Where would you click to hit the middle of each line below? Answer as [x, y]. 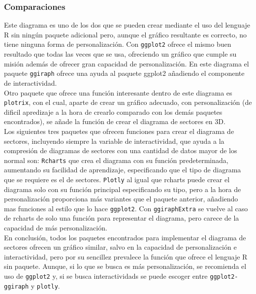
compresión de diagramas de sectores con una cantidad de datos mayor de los [121, 150]
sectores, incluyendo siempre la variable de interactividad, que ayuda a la [114, 141]
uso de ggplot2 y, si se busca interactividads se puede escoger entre [106, 276]
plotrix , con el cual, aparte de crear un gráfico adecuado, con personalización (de [128, 102]
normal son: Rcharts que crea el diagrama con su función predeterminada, [116, 160]
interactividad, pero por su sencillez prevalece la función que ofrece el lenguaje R [126, 256]
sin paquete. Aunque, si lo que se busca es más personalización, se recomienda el [125, 266]
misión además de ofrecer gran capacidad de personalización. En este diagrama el [127, 63]
